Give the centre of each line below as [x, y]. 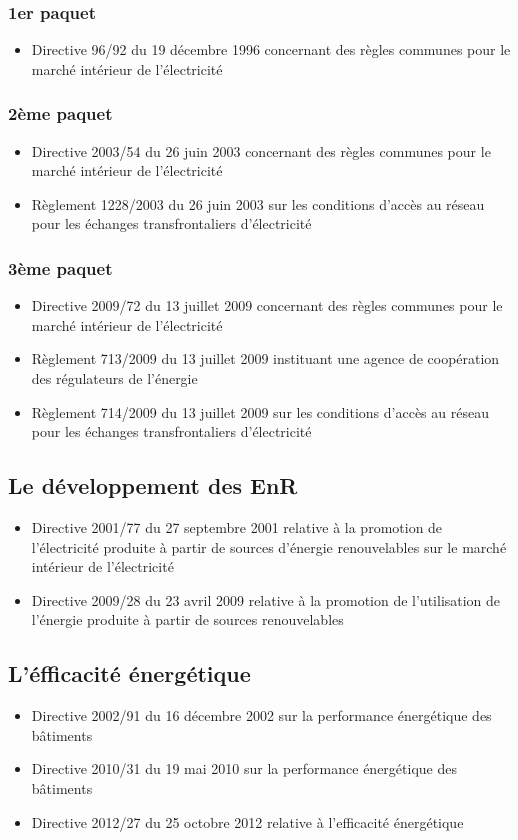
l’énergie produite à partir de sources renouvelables [187, 619]
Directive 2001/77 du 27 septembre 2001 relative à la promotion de [237, 526]
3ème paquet [60, 267]
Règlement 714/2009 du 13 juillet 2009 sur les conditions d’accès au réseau [260, 411]
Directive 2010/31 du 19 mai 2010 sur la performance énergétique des [244, 768]
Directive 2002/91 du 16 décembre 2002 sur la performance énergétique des [261, 715]
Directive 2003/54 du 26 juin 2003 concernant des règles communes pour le [261, 150]
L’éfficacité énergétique [129, 673]
